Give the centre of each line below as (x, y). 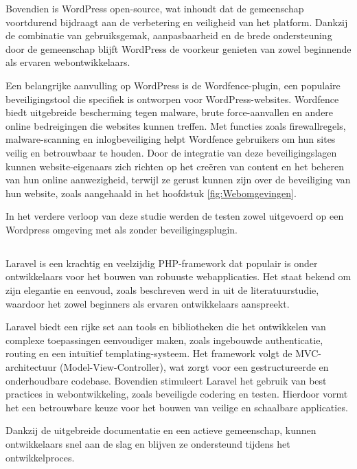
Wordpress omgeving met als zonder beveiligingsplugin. (122, 229)
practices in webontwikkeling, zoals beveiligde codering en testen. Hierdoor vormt (177, 394)
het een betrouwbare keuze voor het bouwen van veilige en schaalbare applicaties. (177, 407)
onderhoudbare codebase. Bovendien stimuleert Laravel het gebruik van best (166, 380)
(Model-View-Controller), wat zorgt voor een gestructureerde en (194, 367)
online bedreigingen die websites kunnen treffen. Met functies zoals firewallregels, (176, 125)
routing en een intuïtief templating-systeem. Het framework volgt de (149, 353)
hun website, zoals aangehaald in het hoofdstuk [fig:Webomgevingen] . (151, 193)
